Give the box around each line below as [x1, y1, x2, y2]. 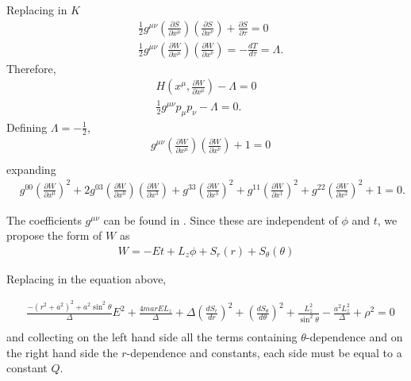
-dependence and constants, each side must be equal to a [126, 344, 402, 360]
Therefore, [6, 60, 56, 76]
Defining [6, 118, 48, 135]
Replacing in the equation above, [6, 270, 167, 287]
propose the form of [6, 227, 102, 244]
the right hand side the [6, 344, 118, 360]
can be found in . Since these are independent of [103, 211, 338, 228]
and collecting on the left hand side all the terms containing [6, 329, 298, 345]
